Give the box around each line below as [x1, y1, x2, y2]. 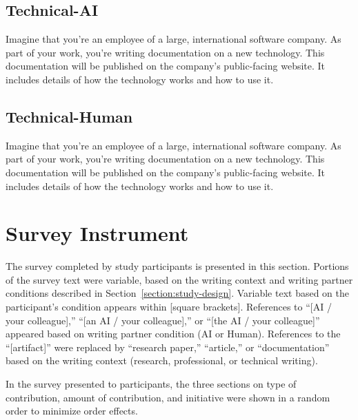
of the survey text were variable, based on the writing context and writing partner [6, 272, 353, 286]
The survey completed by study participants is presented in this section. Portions [6, 259, 349, 273]
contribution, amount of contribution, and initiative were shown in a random [6, 390, 330, 404]
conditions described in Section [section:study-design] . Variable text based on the [6, 286, 349, 300]
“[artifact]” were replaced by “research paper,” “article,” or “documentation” [6, 339, 330, 354]
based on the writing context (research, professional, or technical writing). [6, 353, 318, 368]
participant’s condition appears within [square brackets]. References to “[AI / [6, 300, 332, 314]
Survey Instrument [6, 219, 189, 247]
